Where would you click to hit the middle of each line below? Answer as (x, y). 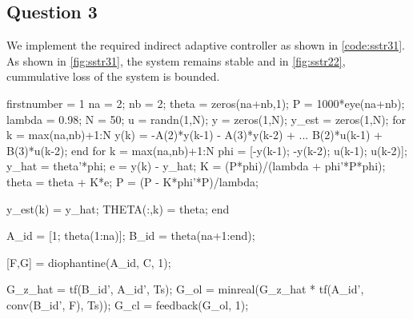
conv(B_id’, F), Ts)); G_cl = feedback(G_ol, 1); (128, 304)
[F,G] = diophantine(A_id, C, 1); (89, 262)
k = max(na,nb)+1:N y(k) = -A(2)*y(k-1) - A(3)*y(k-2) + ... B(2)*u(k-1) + (194, 135)
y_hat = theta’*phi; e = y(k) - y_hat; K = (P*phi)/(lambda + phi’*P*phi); (196, 166)
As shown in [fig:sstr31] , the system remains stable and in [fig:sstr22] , (176, 60)
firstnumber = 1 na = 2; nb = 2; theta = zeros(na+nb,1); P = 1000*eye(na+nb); (206, 103)
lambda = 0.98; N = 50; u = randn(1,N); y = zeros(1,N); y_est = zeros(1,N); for (206, 119)
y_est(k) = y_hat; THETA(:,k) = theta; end (118, 208)
